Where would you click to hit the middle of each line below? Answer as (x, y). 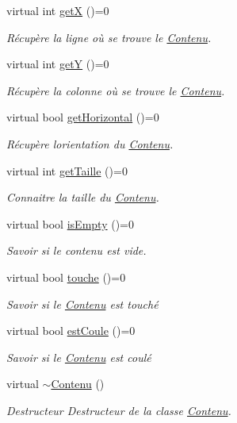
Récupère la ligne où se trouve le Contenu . (109, 37)
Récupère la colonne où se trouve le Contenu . (116, 90)
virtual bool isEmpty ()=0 (70, 223)
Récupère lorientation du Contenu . (90, 143)
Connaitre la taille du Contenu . (83, 197)
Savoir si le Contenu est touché (82, 304)
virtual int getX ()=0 (58, 10)
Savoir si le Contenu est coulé (79, 357)
